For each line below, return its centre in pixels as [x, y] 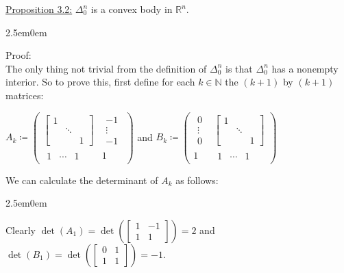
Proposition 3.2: [39, 9]
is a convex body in [132, 9]
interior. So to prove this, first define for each [100, 82]
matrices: [25, 95]
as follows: [197, 180]
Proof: [19, 55]
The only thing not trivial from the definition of [106, 68]
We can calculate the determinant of [82, 180]
